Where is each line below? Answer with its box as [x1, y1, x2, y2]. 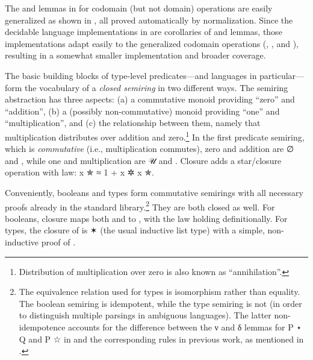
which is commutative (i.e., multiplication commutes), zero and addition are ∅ [5, 142, 294, 155]
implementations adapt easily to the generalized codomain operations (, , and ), [5, 37, 299, 49]
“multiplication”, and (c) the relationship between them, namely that [5, 116, 261, 129]
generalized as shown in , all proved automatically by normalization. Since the [5, 13, 293, 26]
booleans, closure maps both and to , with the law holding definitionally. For [5, 212, 288, 224]
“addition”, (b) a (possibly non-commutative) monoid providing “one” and [5, 104, 280, 117]
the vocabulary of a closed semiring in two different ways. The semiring [25, 81, 288, 93]
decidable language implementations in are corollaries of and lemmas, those [5, 25, 282, 38]
